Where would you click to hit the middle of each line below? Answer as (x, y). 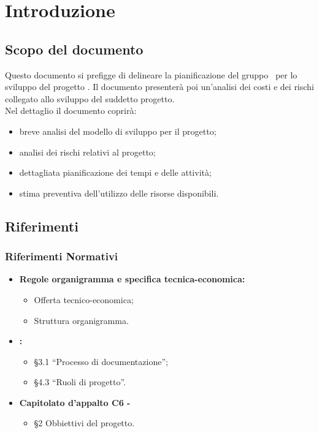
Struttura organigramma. (81, 320)
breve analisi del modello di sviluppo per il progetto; (118, 131)
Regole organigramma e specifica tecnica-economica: (132, 279)
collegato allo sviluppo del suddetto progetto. (90, 98)
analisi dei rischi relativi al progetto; (87, 152)
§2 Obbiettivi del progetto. (84, 423)
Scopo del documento (74, 49)
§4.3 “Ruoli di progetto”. (80, 382)
